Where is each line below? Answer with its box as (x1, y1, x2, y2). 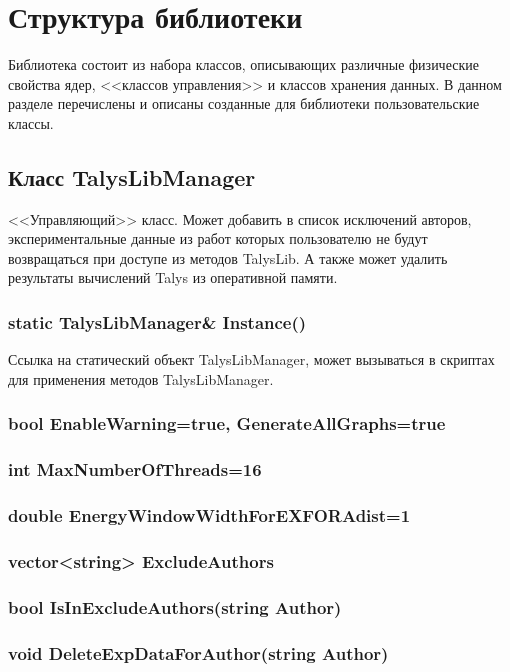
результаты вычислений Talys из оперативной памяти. (8, 267, 338, 288)
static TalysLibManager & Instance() (8, 310, 307, 334)
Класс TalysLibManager (8, 161, 256, 192)
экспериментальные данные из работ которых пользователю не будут (8, 228, 428, 249)
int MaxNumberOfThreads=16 (8, 457, 262, 482)
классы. (8, 112, 54, 133)
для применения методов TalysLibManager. (8, 368, 274, 389)
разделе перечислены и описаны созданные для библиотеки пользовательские (8, 93, 480, 114)
